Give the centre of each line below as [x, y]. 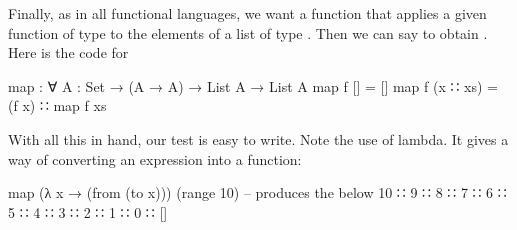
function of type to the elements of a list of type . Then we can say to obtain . [248, 32]
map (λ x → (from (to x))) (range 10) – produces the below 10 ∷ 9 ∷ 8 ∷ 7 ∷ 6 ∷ [257, 192]
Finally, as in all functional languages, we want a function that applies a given [247, 13]
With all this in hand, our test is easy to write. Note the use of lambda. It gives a [258, 138]
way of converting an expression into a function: [155, 158]
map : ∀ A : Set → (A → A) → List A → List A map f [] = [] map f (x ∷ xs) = [253, 85]
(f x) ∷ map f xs [57, 105]
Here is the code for [68, 52]
